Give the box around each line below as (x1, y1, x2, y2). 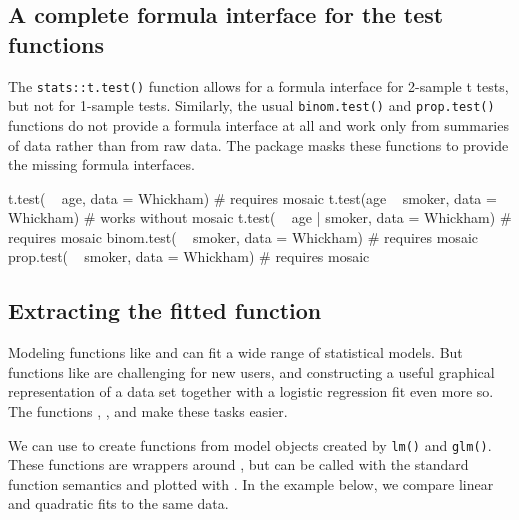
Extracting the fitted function (8, 295, 322, 326)
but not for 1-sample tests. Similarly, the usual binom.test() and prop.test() (8, 95, 495, 116)
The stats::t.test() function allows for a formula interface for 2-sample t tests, (8, 75, 509, 96)
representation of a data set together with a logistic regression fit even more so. (8, 381, 494, 402)
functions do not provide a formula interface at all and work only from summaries (8, 114, 509, 135)
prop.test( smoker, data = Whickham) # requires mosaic (8, 246, 370, 267)
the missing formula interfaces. (8, 154, 195, 175)
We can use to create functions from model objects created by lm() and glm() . (8, 434, 492, 455)
